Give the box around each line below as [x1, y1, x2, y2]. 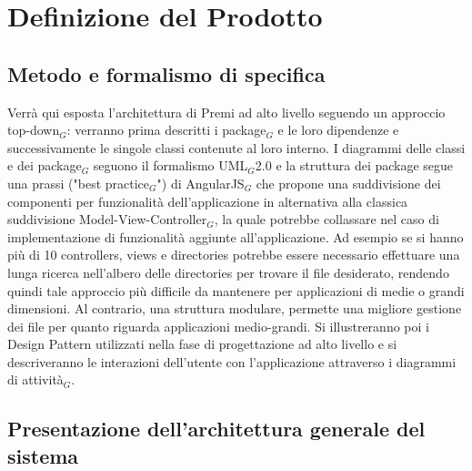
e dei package [7, 156, 82, 175]
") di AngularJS [156, 173, 245, 192]
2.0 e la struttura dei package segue [255, 156, 454, 175]
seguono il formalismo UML [93, 156, 248, 175]
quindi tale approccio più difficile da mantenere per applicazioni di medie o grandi [7, 281, 465, 300]
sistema [7, 441, 79, 469]
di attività [7, 370, 64, 389]
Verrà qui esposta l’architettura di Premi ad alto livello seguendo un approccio [7, 102, 446, 121]
